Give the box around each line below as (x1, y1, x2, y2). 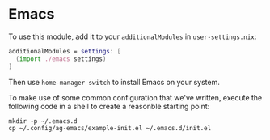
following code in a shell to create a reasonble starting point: (8, 101, 210, 111)
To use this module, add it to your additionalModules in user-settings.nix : (8, 32, 257, 41)
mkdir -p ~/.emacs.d (8, 117, 78, 125)
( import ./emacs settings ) (15, 54, 107, 63)
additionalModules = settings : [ (8, 47, 121, 55)
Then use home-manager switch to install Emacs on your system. (8, 77, 220, 87)
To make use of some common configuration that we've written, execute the (8, 92, 263, 102)
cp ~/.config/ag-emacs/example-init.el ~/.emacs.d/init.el (8, 124, 212, 132)
